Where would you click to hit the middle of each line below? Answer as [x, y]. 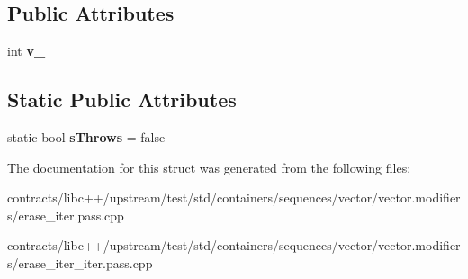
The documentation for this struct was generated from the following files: [209, 167]
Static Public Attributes [122, 99]
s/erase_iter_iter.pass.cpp [80, 262]
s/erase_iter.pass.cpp [66, 215]
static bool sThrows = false [86, 137]
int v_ [27, 51]
